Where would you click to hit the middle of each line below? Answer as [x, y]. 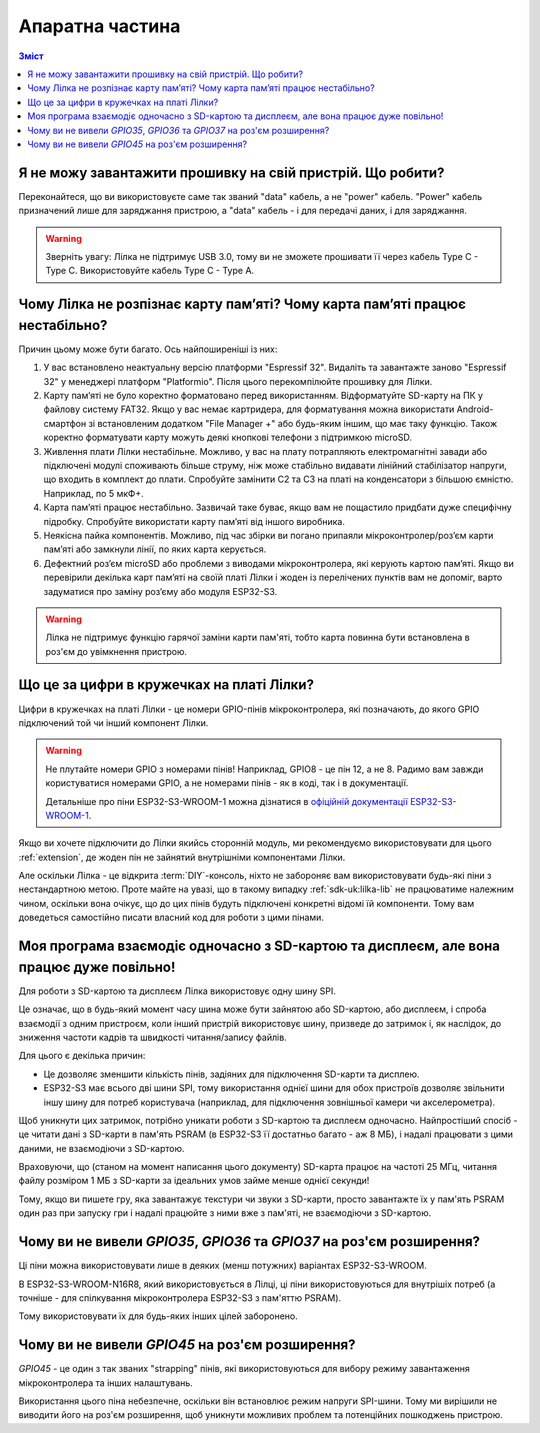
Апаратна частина [99, 26]
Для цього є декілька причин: [82, 1056]
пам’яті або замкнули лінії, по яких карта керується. [155, 549]
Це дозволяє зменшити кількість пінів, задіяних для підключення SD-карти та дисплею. [231, 1074]
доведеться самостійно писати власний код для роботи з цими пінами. [171, 917]
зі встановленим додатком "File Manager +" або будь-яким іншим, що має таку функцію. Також [293, 423]
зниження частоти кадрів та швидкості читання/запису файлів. [152, 1037]
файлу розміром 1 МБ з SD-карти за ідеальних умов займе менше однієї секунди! [194, 1181]
